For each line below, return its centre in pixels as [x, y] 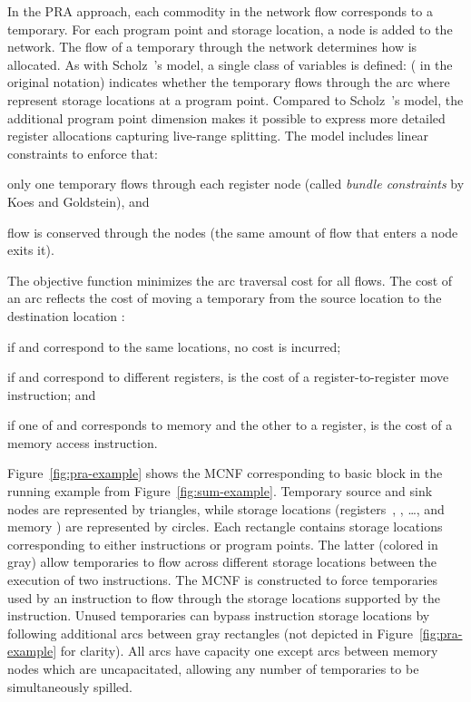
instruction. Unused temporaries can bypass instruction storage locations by [219, 615]
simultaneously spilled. [70, 686]
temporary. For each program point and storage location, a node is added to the [230, 29]
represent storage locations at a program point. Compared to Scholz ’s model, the [235, 99]
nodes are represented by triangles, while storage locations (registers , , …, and [226, 508]
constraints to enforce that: [83, 153]
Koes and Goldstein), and [78, 201]
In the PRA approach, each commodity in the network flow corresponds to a [220, 11]
